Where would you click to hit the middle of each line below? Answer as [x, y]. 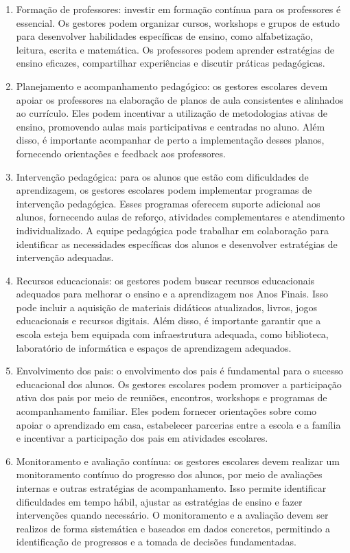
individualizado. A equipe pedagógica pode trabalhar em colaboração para [173, 230]
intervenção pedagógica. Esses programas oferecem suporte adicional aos [168, 203]
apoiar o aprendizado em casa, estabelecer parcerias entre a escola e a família [178, 424]
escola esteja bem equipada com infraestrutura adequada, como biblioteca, [172, 334]
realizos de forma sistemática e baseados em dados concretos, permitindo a [173, 528]
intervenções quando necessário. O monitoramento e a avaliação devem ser [172, 515]
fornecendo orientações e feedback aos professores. [121, 153]
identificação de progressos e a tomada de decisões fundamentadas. [156, 542]
